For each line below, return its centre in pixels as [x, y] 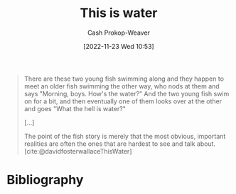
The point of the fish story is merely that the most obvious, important [125, 136]
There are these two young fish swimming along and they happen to [124, 79]
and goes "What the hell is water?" [75, 108]
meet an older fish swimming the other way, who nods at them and [122, 86]
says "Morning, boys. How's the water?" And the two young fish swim [127, 93]
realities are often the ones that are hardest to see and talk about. [120, 144]
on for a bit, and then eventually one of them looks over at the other [123, 101]
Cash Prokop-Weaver [119, 33]
